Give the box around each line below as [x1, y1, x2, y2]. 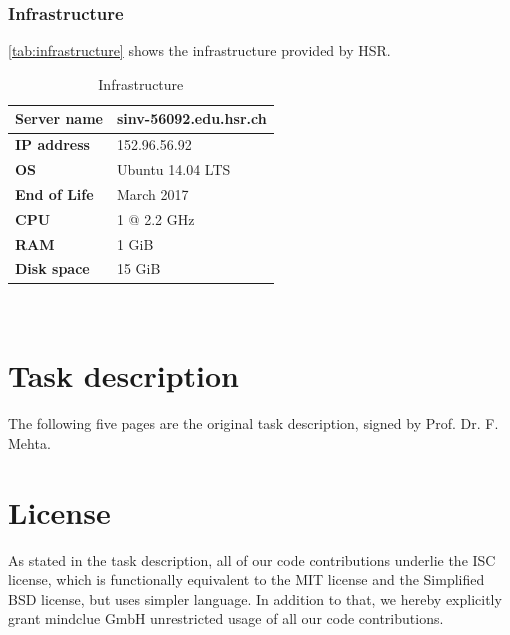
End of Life [15, 183, 94, 204]
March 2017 [116, 183, 189, 204]
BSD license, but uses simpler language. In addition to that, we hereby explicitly [8, 588, 502, 609]
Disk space [15, 258, 90, 279]
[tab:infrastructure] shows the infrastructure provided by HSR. [8, 40, 391, 61]
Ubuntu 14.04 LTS [116, 159, 231, 180]
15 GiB [116, 258, 161, 279]
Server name [15, 108, 103, 129]
